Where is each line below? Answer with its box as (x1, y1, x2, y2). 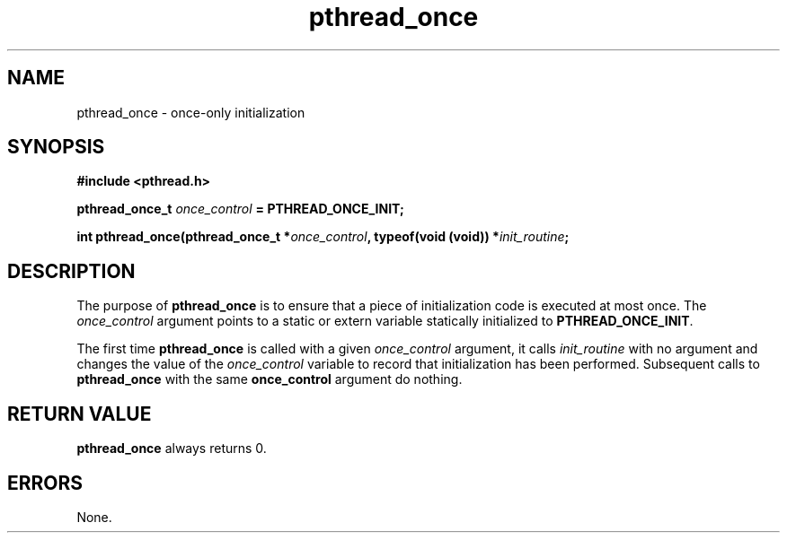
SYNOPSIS (7, 135, 105, 159)
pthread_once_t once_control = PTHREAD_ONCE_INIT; (76, 201, 404, 217)
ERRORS (7, 471, 84, 494)
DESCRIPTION (7, 259, 136, 283)
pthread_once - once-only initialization (76, 104, 305, 120)
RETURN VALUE (7, 402, 152, 425)
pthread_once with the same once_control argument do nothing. (76, 371, 463, 388)
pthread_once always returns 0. (76, 440, 267, 457)
